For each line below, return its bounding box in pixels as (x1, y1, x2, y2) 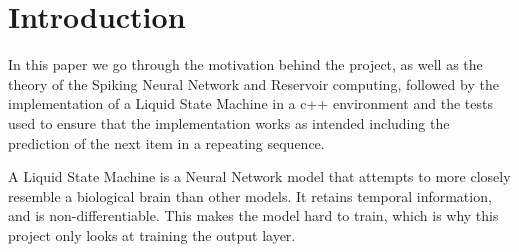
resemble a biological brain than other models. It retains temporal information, (8, 185, 492, 206)
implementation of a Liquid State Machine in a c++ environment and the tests (8, 93, 493, 114)
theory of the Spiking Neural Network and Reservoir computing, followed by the (8, 73, 499, 94)
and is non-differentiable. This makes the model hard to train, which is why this (8, 205, 499, 226)
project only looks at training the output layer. (8, 224, 296, 245)
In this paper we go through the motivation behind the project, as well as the (8, 54, 483, 75)
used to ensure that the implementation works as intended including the (8, 112, 450, 133)
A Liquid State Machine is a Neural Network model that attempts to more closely (8, 166, 511, 187)
